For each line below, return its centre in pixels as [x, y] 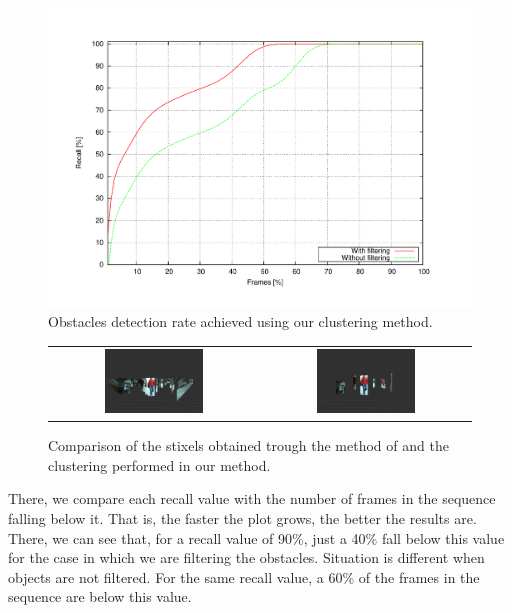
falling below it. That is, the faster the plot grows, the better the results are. [242, 518]
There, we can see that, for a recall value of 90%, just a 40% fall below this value [256, 537]
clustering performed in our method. [159, 464]
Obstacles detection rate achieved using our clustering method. [240, 321]
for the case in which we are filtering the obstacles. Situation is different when [246, 557]
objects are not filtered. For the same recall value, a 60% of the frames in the [244, 576]
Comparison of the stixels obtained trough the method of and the [248, 445]
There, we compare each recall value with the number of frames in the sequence [252, 498]
